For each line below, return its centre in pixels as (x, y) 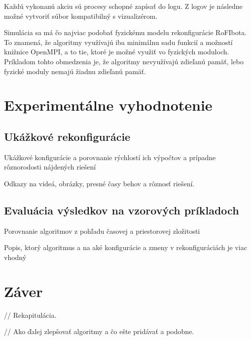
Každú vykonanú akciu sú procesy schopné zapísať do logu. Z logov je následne (123, 6)
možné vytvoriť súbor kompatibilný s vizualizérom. (81, 16)
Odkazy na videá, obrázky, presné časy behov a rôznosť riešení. (99, 183)
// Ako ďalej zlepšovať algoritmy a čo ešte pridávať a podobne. (99, 331)
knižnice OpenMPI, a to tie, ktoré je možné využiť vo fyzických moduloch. (117, 52)
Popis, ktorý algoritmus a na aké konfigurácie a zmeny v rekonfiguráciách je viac (125, 247)
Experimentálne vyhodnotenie (108, 105)
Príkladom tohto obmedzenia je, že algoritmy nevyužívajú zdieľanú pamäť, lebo (124, 61)
